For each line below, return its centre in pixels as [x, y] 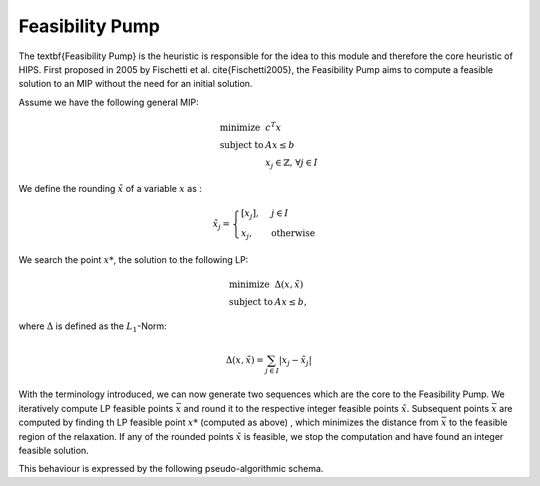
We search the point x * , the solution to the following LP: [133, 259]
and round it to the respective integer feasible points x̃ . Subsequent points [336, 408]
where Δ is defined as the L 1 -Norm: [92, 327]
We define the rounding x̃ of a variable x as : [110, 189]
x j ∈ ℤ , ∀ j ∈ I [292, 163]
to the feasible [478, 422]
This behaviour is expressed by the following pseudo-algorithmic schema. [171, 469]
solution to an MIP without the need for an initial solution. [135, 84]
